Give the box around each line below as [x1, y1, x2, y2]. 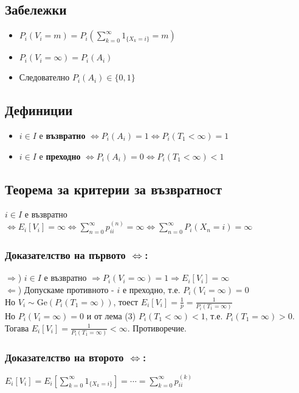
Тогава [5, 321, 29, 334]
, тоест [113, 295, 139, 308]
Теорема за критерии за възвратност [5, 179, 222, 198]
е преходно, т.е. [122, 283, 180, 296]
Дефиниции [5, 101, 73, 119]
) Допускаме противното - [18, 283, 114, 296]
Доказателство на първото [5, 247, 126, 263]
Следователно [19, 71, 70, 83]
